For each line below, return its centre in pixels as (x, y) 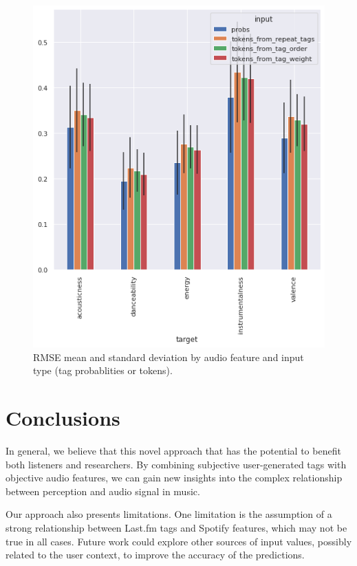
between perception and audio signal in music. (103, 491)
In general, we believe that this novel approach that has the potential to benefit (173, 451)
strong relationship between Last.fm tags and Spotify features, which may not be (176, 527)
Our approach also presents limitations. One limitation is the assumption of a (169, 514)
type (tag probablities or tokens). (103, 370)
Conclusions (63, 418)
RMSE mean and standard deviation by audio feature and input (169, 357)
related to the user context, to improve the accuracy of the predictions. (155, 555)
